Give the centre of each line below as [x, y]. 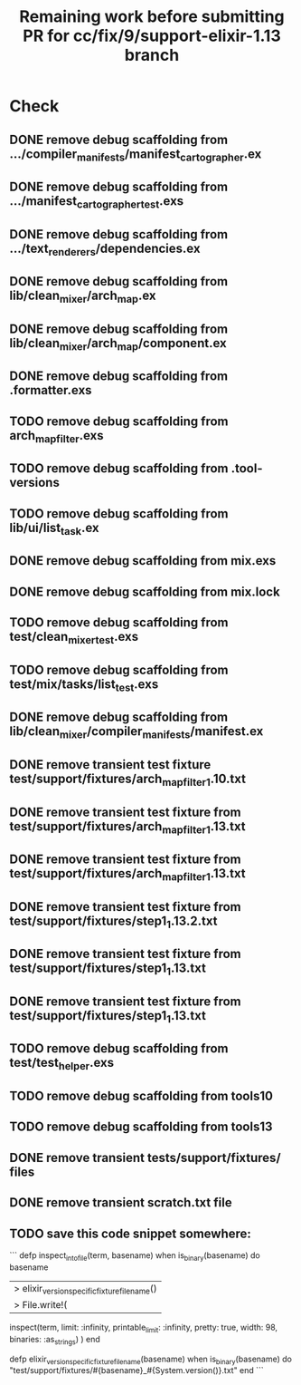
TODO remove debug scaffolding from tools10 [141, 1095]
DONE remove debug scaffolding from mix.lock [145, 591]
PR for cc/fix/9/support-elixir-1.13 [152, 36]
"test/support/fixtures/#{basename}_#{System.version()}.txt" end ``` [136, 1370]
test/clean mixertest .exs [74, 638]
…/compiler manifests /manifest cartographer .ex [136, 155]
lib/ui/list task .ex [54, 529]
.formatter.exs [51, 390]
